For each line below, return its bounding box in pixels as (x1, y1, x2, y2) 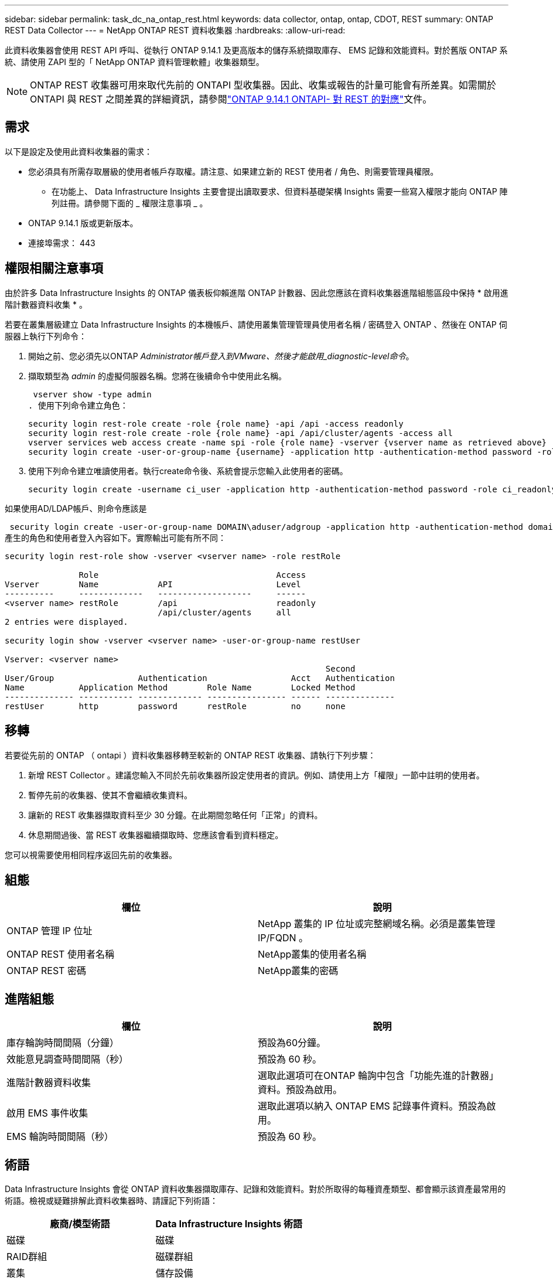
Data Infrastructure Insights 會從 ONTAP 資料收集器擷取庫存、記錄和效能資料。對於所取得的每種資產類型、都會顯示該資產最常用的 (5, 1184, 506, 1194)
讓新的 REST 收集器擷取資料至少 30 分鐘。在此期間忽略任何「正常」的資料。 (28, 809, 323, 820)
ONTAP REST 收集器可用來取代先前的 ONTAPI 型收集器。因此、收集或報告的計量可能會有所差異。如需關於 (30, 79, 496, 91)
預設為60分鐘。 (258, 1037, 326, 1049)
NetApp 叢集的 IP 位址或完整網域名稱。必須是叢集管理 (258, 918, 496, 930)
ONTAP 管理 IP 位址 (6, 925, 93, 937)
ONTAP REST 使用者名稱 (6, 948, 114, 961)
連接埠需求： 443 (28, 237, 95, 248)
